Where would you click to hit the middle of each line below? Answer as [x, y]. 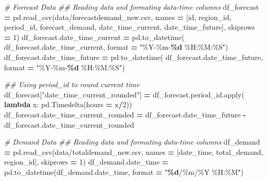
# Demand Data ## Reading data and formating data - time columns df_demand [132, 142]
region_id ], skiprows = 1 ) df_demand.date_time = [86, 162]
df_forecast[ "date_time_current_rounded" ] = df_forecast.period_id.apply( [124, 94]
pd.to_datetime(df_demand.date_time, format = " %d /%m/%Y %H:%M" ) [124, 172]
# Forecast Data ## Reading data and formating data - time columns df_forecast [132, 7]
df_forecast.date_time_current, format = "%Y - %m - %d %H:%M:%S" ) [116, 47]
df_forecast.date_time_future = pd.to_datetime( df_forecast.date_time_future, [133, 57]
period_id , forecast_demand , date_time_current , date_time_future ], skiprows [130, 27]
